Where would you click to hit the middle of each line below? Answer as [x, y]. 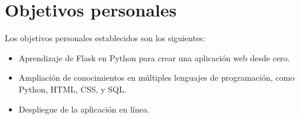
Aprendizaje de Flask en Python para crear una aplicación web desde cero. [154, 57]
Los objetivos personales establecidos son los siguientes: [105, 38]
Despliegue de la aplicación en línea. [84, 109]
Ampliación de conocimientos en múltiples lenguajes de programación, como [157, 77]
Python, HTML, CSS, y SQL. [73, 89]
